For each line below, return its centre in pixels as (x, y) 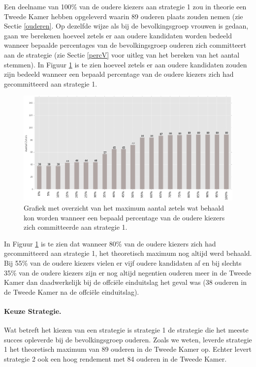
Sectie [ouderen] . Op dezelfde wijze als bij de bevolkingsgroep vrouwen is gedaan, (126, 26)
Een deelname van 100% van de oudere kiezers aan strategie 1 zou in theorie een (125, 6)
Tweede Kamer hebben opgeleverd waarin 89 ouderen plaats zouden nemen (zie (124, 16)
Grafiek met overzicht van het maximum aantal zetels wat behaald (124, 208)
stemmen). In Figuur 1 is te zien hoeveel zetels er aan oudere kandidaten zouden (126, 64)
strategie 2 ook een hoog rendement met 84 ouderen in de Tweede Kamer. (115, 358)
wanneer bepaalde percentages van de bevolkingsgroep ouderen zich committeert (125, 45)
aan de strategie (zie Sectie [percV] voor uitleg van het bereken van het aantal (122, 54)
